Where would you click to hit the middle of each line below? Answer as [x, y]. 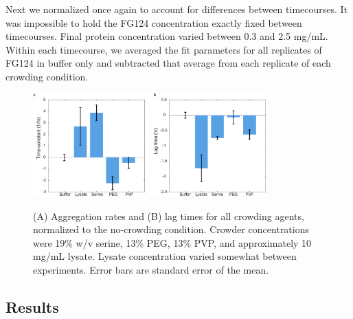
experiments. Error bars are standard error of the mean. [151, 269]
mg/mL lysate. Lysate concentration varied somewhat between [165, 256]
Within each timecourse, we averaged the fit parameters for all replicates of [164, 49]
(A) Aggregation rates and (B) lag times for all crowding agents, [169, 216]
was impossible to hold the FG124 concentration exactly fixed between [154, 22]
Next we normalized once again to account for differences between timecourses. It [177, 9]
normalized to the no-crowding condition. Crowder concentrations [171, 229]
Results [32, 306]
